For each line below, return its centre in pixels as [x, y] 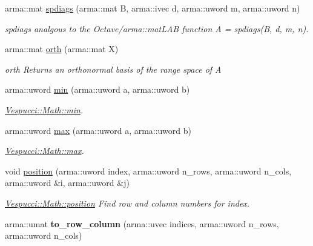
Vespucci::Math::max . [44, 151]
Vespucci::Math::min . [44, 109]
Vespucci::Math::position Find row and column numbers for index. [127, 203]
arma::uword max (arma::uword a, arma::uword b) [98, 130]
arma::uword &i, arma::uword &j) [67, 183]
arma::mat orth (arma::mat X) [62, 49]
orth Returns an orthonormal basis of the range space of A [113, 69]
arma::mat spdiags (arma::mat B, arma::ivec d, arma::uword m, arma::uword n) [153, 8]
